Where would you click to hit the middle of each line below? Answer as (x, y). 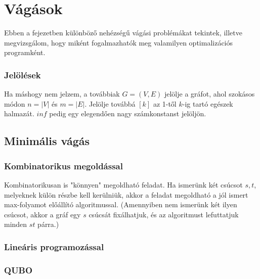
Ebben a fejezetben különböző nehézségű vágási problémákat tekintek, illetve (123, 33)
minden (16, 224)
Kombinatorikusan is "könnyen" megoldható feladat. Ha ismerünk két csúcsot (123, 184)
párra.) (48, 224)
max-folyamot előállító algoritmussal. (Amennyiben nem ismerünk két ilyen (121, 204)
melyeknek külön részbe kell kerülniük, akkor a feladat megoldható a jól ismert (126, 194)
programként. (25, 52)
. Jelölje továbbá (110, 103)
